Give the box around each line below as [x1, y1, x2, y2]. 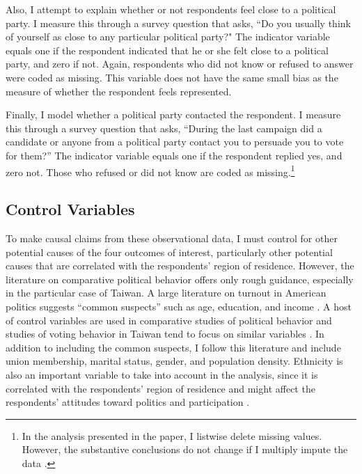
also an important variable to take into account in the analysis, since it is [6, 367, 318, 381]
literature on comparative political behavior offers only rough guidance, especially [6, 271, 354, 286]
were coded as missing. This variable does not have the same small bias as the [6, 70, 338, 84]
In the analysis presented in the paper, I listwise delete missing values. [22, 428, 322, 443]
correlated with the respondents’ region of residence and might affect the [6, 381, 315, 395]
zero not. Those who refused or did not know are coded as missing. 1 [6, 162, 295, 179]
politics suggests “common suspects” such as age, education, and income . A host [6, 299, 352, 313]
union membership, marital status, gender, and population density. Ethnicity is [6, 354, 343, 368]
